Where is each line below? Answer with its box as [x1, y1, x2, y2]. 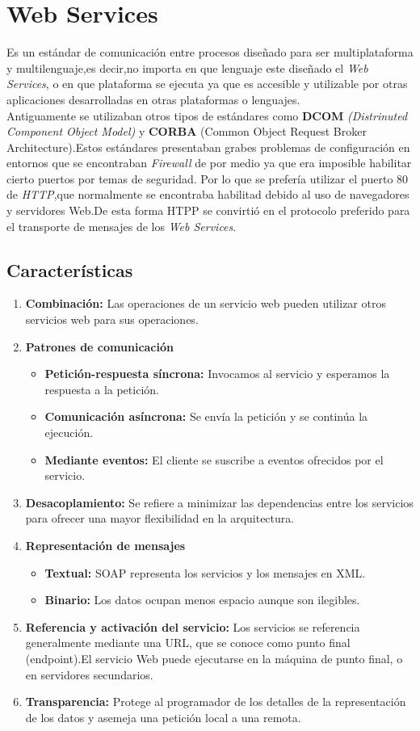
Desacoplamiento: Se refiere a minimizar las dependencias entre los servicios [25, 494, 414, 510]
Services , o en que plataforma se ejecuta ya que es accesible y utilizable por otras [6, 75, 408, 92]
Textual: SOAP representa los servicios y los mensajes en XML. [44, 564, 366, 581]
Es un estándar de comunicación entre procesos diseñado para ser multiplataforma [6, 44, 414, 61]
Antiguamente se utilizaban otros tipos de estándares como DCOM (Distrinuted [6, 107, 408, 124]
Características [6, 257, 133, 282]
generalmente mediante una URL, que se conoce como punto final [25, 634, 351, 651]
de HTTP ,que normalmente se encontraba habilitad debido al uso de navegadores [6, 186, 409, 203]
